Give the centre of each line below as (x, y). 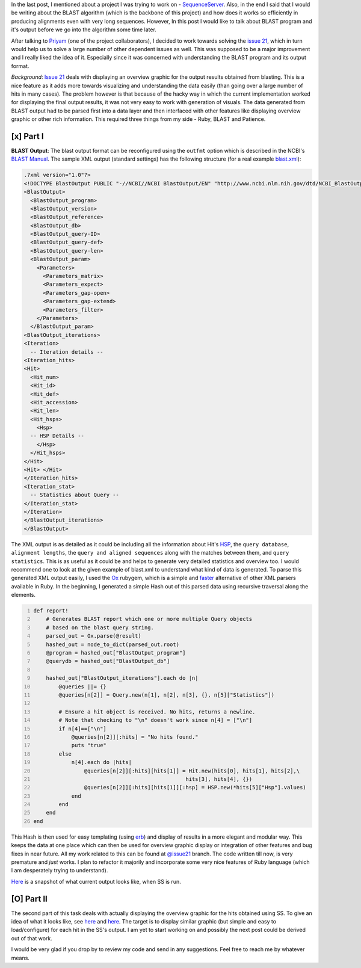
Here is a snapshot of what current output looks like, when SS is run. (96, 881)
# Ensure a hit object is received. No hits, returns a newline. (157, 712)
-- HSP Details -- (57, 436)
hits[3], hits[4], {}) (219, 779)
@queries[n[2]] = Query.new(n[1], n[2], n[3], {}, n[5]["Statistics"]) (167, 695)
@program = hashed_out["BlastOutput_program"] (116, 653)
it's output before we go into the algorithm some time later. (84, 29)
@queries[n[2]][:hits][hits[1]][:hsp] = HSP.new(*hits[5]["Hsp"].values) (195, 788)
